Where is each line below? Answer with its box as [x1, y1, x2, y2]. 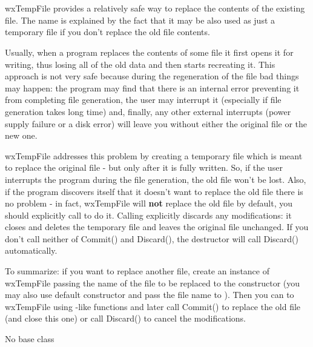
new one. [5, 129, 38, 142]
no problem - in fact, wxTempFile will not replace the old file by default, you [5, 197, 293, 210]
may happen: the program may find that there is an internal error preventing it [5, 81, 300, 94]
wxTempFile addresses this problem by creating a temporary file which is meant [5, 149, 303, 162]
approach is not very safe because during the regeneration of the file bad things [5, 70, 299, 82]
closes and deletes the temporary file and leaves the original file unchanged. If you [5, 220, 309, 233]
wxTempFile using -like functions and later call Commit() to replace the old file [5, 300, 301, 312]
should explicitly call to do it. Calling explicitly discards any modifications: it [5, 208, 292, 221]
